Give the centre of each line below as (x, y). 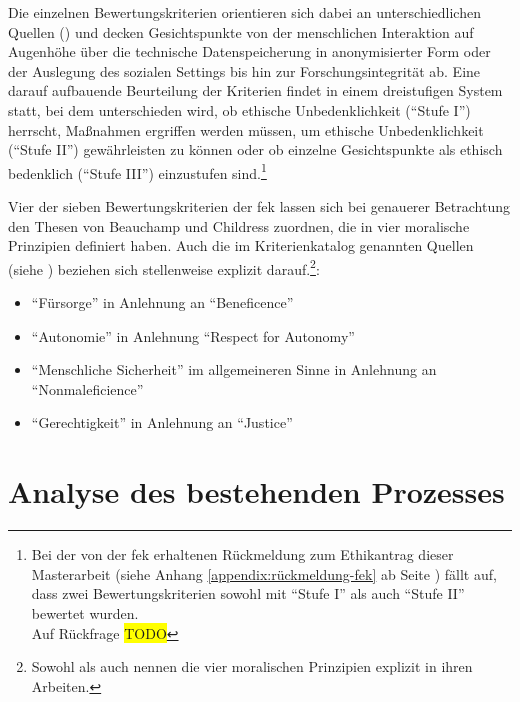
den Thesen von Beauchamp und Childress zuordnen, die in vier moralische (239, 225)
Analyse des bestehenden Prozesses (256, 491)
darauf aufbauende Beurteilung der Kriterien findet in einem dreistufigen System (255, 90)
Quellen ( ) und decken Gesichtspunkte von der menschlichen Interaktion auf (241, 31)
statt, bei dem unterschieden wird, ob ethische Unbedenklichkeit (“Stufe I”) (239, 109)
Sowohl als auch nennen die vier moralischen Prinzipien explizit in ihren (252, 666)
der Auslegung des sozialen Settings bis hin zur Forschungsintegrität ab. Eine (244, 70)
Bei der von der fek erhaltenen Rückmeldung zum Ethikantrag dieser (242, 554)
